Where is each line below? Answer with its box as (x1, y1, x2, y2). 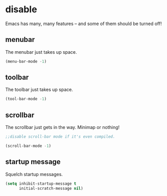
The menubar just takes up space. (5, 49, 78, 55)
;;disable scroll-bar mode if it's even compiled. (5, 134, 115, 139)
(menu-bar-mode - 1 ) (5, 59, 47, 64)
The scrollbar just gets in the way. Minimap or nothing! (5, 124, 120, 130)
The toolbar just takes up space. (5, 86, 73, 93)
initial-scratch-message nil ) (18, 186, 83, 191)
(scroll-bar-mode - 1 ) (5, 143, 52, 148)
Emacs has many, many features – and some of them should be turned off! (5, 20, 162, 27)
